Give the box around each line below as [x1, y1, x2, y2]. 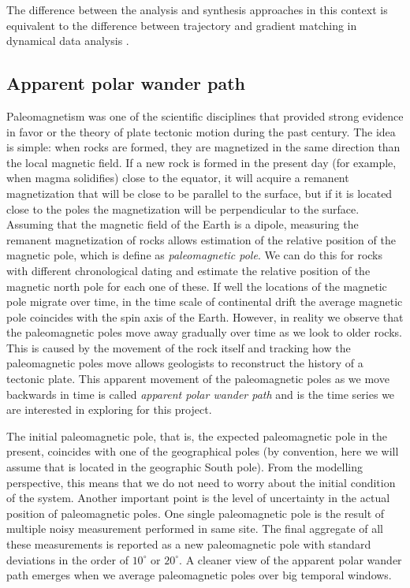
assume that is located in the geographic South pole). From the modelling [6, 459, 363, 475]
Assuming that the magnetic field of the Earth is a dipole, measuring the [6, 216, 359, 233]
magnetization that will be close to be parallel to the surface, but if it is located [6, 184, 393, 201]
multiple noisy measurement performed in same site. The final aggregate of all [6, 520, 383, 537]
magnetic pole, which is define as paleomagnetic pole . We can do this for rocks [6, 247, 383, 263]
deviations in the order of [6, 551, 129, 568]
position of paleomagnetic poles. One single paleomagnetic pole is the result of [6, 504, 385, 521]
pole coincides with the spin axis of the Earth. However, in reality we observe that [6, 308, 404, 325]
